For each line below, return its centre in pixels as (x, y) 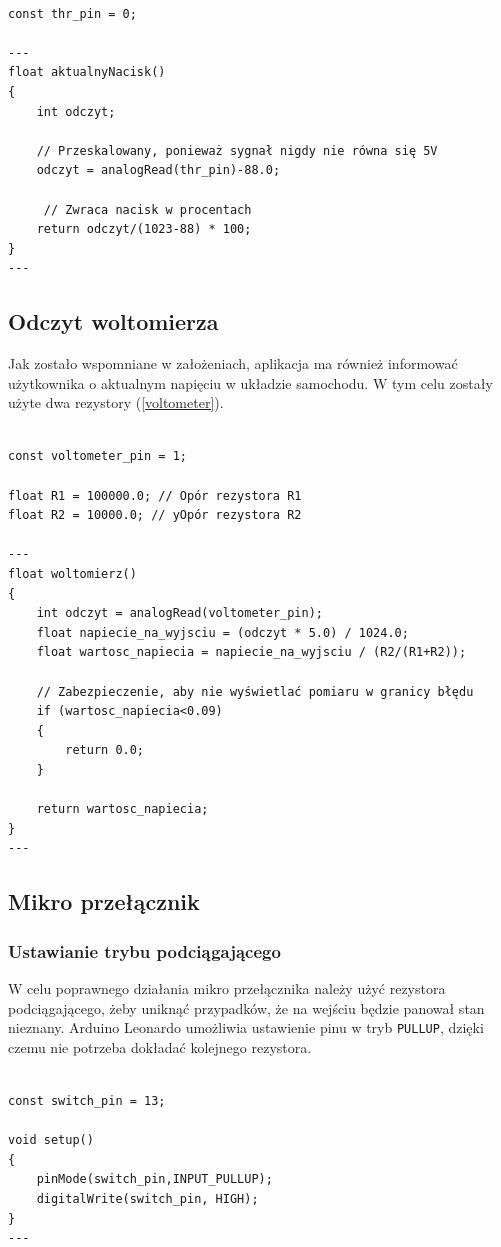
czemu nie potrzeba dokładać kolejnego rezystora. (160, 1046)
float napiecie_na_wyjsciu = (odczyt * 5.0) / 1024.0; (222, 632)
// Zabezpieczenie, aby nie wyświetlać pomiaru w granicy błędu (255, 691)
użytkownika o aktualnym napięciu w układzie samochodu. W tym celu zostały (250, 382)
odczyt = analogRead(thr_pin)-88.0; (158, 170)
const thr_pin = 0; (72, 13)
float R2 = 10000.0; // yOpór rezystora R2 (155, 515)
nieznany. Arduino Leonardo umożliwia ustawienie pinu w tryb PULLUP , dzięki (246, 1027)
